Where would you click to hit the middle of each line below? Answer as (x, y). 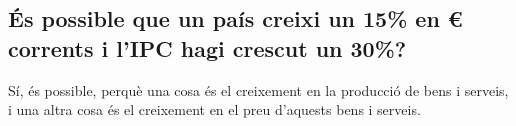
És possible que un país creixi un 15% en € (235, 18)
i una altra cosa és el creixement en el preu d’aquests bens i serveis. (214, 109)
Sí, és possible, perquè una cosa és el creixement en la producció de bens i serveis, (258, 89)
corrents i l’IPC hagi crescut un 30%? (207, 47)
